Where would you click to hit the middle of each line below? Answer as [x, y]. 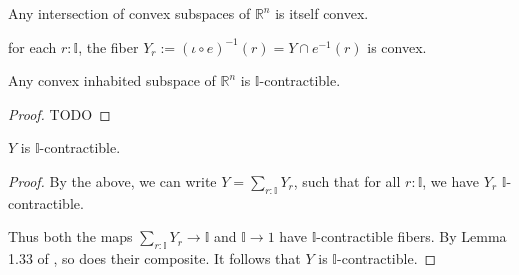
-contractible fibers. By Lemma [411, 236]
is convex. [397, 46]
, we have [451, 180]
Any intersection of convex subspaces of [129, 13]
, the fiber [108, 46]
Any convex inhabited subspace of [112, 80]
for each [32, 46]
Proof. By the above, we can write [112, 180]
